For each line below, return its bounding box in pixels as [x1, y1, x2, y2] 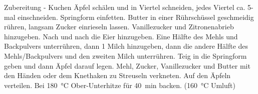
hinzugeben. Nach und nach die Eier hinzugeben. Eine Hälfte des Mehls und [4, 31, 238, 41]
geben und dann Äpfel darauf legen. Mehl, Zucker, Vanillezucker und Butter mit [4, 60, 250, 71]
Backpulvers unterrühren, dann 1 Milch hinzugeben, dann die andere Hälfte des [4, 41, 248, 51]
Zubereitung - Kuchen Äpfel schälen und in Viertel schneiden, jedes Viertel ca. [4, 2, 245, 12]
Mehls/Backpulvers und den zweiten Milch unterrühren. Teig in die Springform [4, 50, 247, 61]
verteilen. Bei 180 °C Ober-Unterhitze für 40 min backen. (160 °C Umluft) [4, 80, 235, 90]
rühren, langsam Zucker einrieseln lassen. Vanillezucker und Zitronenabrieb [4, 21, 234, 32]
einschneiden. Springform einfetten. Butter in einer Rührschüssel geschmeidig [18, 11, 254, 22]
